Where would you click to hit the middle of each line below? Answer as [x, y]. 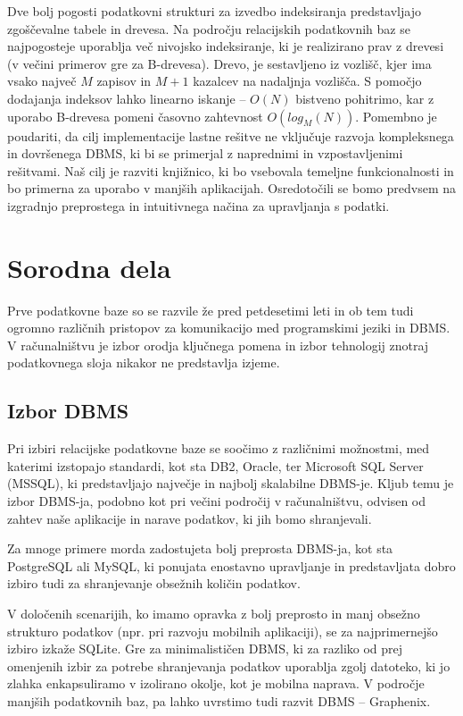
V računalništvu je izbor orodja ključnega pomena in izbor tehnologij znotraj [218, 345]
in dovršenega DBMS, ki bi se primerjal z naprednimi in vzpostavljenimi [205, 153]
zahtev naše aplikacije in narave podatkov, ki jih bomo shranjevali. [190, 518]
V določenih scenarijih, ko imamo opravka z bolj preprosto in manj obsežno [214, 613]
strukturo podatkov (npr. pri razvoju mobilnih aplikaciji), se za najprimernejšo [223, 631]
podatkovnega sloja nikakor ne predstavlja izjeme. [144, 362]
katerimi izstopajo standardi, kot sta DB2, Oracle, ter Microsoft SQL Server [215, 465]
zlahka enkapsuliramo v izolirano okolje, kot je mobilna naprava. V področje [216, 683]
